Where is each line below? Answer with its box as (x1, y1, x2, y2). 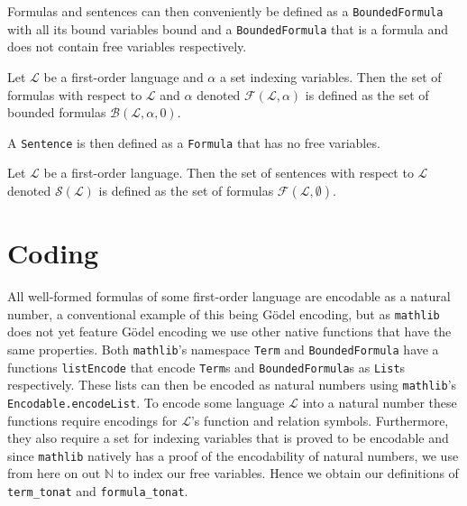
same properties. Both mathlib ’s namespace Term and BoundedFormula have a (7, 339, 439, 358)
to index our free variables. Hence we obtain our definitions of (117, 464, 459, 483)
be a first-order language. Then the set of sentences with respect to (43, 163, 414, 182)
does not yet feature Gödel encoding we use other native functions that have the (7, 322, 452, 341)
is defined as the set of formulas (98, 180, 274, 199)
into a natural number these (302, 392, 457, 411)
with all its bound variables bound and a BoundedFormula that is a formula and (7, 19, 449, 38)
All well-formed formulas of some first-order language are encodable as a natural (7, 287, 451, 306)
